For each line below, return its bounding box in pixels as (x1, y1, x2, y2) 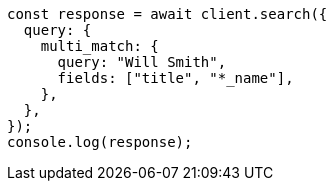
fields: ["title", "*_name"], (57, 70, 294, 86)
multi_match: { (40, 38, 159, 54)
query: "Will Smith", (57, 54, 227, 70)
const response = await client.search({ (7, 6, 328, 22)
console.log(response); (7, 134, 193, 150)
